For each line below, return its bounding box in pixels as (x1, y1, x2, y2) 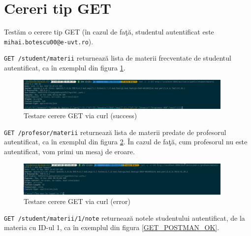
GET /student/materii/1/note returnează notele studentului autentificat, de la (4, 212, 245, 223)
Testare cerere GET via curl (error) (24, 196, 130, 206)
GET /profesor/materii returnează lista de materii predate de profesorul (4, 127, 226, 137)
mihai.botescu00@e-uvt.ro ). (4, 36, 94, 46)
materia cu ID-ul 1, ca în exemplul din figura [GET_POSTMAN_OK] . (4, 222, 220, 233)
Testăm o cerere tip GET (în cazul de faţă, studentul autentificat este (4, 27, 214, 37)
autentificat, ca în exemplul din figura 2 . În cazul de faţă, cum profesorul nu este (4, 136, 248, 147)
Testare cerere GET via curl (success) (24, 110, 137, 121)
